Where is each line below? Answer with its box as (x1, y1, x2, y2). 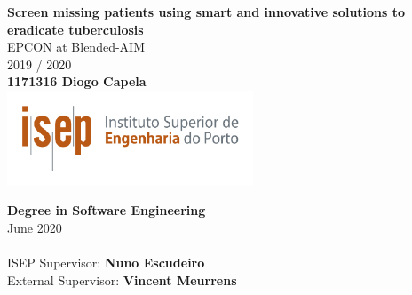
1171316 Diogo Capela (7, 72, 147, 91)
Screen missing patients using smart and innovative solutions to (7, 3, 406, 20)
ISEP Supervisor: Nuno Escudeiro (7, 252, 205, 271)
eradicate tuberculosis (7, 20, 144, 38)
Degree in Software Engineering (7, 201, 206, 219)
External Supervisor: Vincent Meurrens (7, 270, 237, 289)
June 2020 (7, 218, 62, 236)
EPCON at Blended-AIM (7, 37, 145, 56)
